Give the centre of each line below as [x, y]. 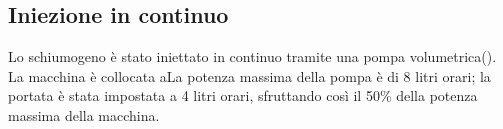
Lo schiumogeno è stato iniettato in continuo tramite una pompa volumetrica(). [252, 56]
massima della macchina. [84, 114]
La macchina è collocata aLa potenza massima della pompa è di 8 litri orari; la [249, 75]
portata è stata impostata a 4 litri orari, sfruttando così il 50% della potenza [243, 95]
